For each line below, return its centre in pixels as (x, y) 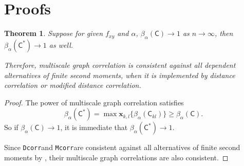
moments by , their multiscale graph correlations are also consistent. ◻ (116, 157)
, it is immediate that (94, 127)
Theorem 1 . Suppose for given (54, 33)
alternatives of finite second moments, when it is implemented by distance (120, 75)
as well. (61, 44)
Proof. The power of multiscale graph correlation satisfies (94, 102)
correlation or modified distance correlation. (73, 85)
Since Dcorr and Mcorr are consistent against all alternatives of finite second (122, 147)
